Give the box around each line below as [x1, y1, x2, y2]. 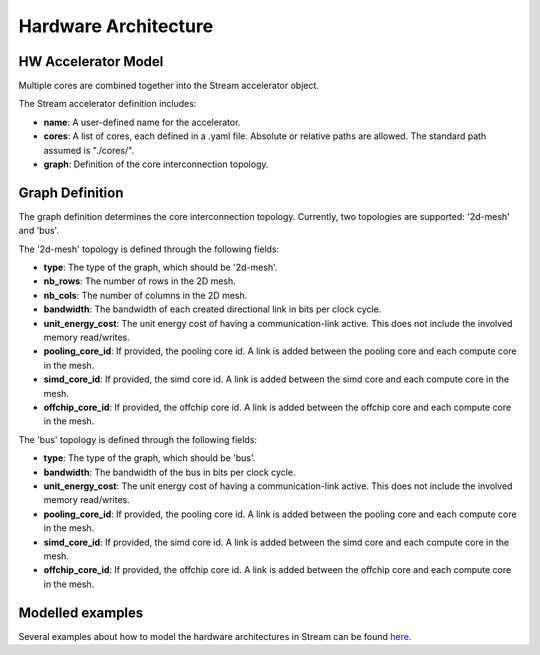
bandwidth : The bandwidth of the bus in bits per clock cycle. [43, 466, 296, 478]
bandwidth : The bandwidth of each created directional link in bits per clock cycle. [43, 303, 382, 315]
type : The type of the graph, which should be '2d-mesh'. [43, 261, 278, 274]
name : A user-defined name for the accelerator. [43, 116, 241, 128]
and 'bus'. [18, 225, 60, 237]
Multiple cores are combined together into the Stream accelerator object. [18, 80, 320, 92]
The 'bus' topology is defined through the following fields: [18, 433, 258, 445]
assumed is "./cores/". [43, 144, 135, 156]
